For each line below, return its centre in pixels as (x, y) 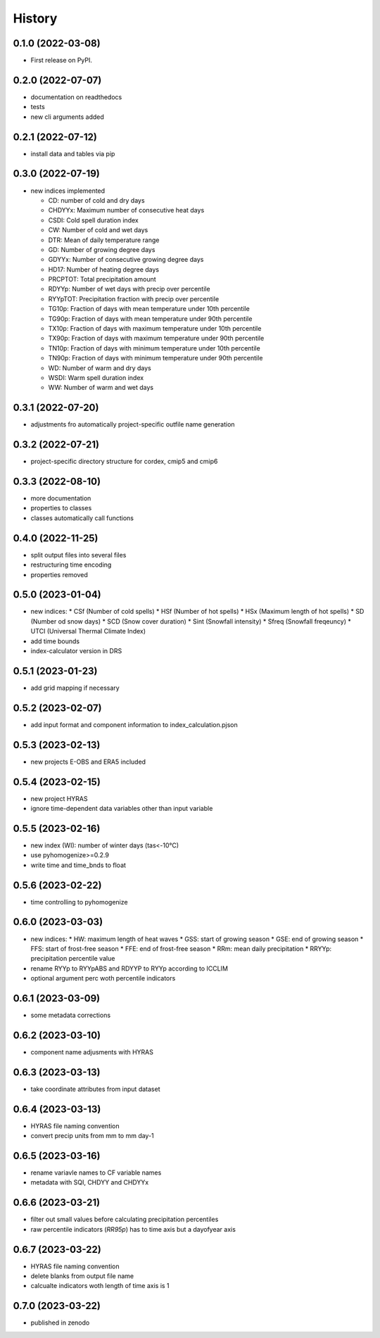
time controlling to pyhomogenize (79, 902)
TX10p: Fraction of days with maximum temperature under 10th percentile (155, 329)
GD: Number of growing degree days (102, 249)
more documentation (61, 498)
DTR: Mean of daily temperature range (104, 240)
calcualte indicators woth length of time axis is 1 (100, 1286)
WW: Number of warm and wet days (101, 388)
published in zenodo (60, 1323)
